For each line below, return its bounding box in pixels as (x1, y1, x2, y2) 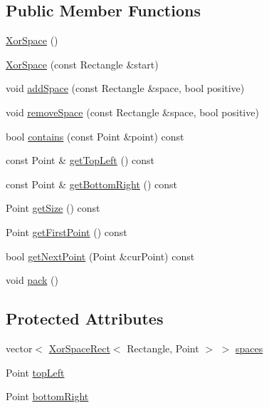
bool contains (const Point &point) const (6, 128, 184, 143)
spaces (236, 340, 263, 355)
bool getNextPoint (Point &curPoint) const (6, 248, 195, 263)
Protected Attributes (6, 307, 164, 330)
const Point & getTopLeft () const (6, 153, 154, 168)
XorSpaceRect (48, 340, 110, 355)
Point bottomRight (6, 389, 89, 404)
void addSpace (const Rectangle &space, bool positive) (6, 81, 245, 96)
